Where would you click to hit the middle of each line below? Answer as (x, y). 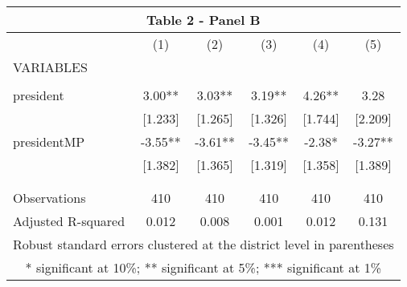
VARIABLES (50, 67)
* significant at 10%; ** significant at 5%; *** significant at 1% (203, 267)
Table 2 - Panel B (203, 20)
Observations (49, 198)
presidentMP (49, 141)
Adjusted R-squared (69, 221)
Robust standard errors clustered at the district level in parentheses (203, 244)
